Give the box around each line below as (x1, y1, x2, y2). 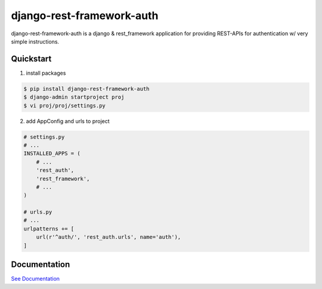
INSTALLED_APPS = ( (23, 150, 80, 157)
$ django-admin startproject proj (23, 94, 125, 101)
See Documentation (11, 275, 60, 282)
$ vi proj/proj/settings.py (23, 102, 106, 109)
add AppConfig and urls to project (26, 117, 110, 125)
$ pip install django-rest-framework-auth (23, 85, 150, 92)
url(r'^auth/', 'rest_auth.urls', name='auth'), (36, 233, 181, 241)
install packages (26, 69, 66, 76)
